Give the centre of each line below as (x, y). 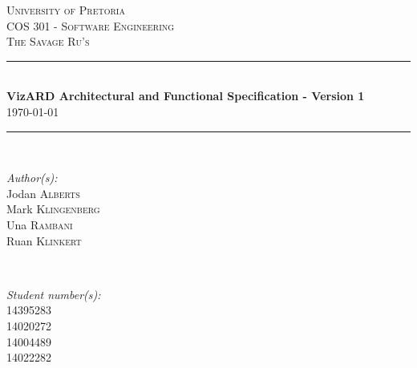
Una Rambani (40, 224)
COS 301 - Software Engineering (91, 25)
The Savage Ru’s (48, 41)
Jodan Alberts (43, 193)
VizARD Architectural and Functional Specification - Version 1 (186, 96)
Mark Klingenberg (53, 209)
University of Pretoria (66, 10)
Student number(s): (54, 294)
